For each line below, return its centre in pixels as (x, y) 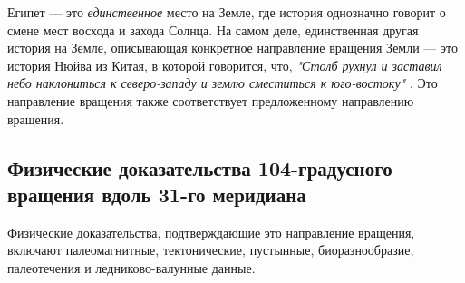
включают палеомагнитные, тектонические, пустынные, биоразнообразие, (211, 250)
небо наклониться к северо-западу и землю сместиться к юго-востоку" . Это (223, 83)
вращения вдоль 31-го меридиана (157, 194)
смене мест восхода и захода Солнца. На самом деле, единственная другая (213, 29)
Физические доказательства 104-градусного (200, 167)
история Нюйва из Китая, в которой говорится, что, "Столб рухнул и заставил (225, 65)
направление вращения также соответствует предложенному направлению (211, 100)
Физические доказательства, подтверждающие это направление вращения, (211, 232)
